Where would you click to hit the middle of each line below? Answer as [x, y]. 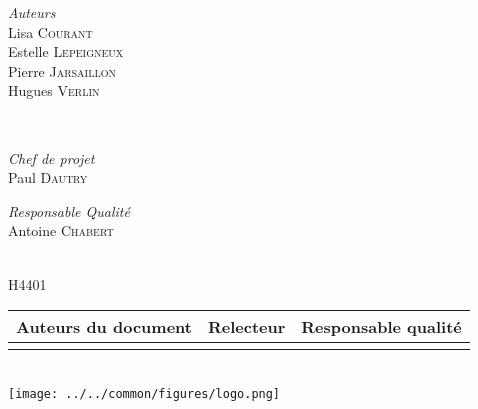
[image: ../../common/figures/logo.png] [144, 393]
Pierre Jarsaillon [62, 70]
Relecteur [246, 327]
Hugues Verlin [54, 90]
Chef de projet [51, 157]
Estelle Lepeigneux [66, 51]
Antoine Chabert [61, 230]
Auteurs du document [104, 327]
